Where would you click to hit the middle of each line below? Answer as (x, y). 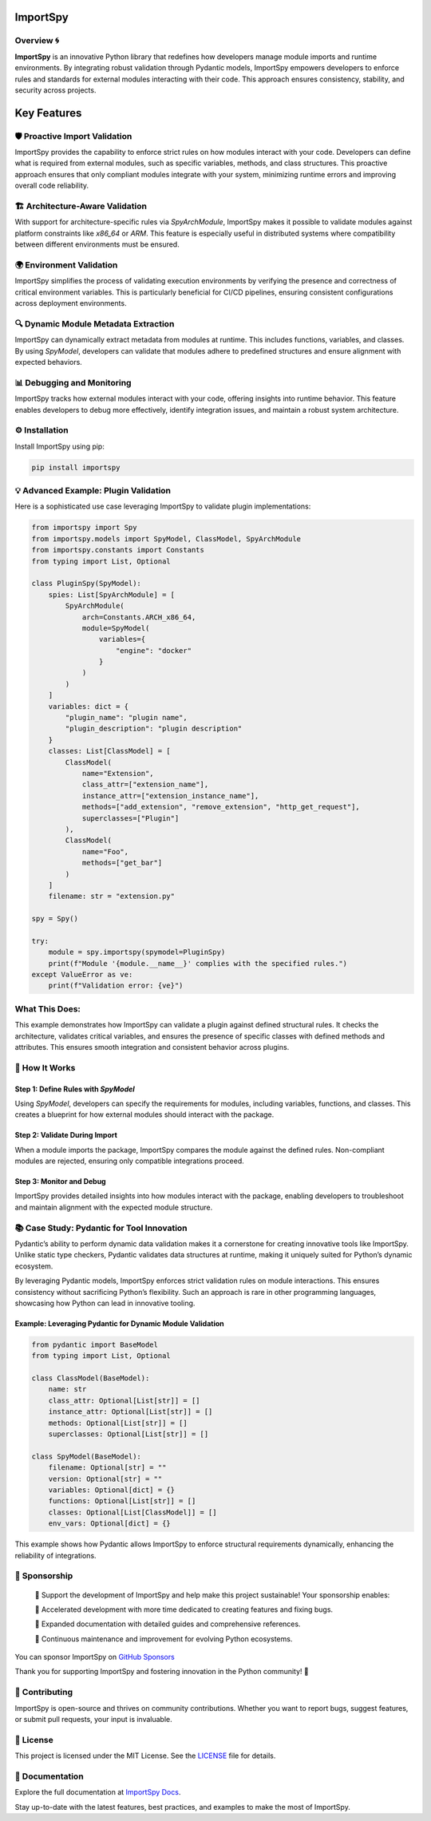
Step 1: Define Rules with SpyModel (75, 1089)
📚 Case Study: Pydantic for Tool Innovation (101, 1228)
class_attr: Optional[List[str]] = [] (124, 1400)
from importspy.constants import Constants (118, 550)
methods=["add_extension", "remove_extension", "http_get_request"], (221, 807)
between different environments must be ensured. (97, 244)
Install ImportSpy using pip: (60, 446)
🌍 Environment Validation (66, 265)
